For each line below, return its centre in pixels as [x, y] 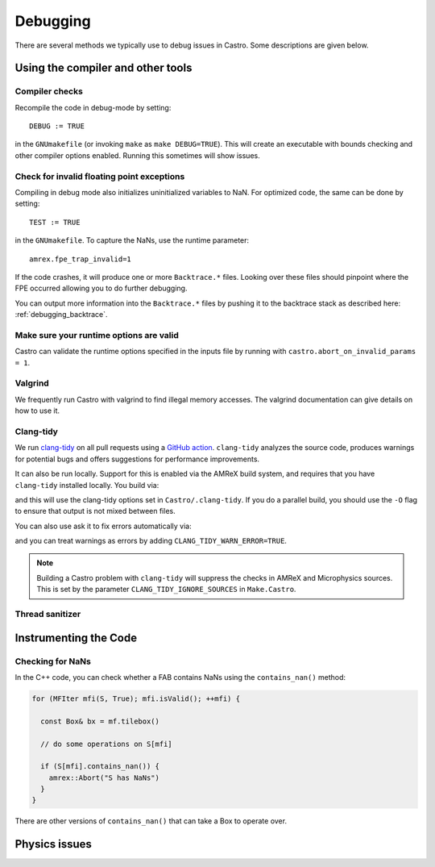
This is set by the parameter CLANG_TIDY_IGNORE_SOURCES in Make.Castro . [166, 590]
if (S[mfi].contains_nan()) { [100, 767]
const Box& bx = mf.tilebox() [100, 721]
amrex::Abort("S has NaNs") [104, 777]
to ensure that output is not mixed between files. [95, 511]
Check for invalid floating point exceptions [100, 176]
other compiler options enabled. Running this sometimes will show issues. [138, 155]
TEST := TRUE [55, 222]
